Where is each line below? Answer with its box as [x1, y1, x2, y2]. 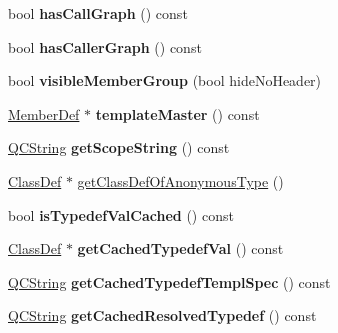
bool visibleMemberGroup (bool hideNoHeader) [8, 70, 322, 91]
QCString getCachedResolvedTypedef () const [8, 305, 317, 326]
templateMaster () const [95, 103, 260, 124]
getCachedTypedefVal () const [77, 238, 284, 259]
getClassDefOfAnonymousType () [77, 170, 284, 191]
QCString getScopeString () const [8, 137, 230, 158]
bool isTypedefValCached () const [8, 204, 234, 225]
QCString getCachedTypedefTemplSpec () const [8, 271, 331, 292]
